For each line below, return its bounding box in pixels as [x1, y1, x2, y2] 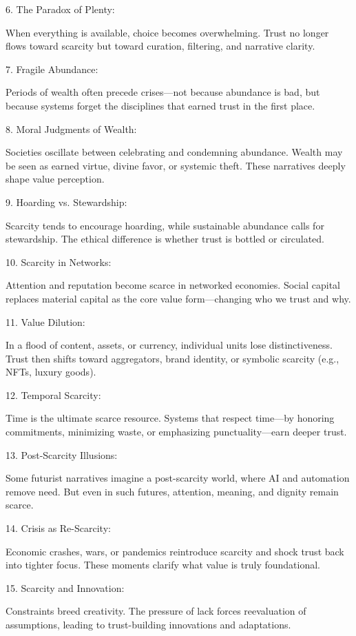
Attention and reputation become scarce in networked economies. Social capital [6, 278, 340, 292]
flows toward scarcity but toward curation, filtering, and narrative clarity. [6, 39, 315, 53]
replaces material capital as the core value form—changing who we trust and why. [6, 291, 351, 305]
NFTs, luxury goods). [6, 365, 96, 379]
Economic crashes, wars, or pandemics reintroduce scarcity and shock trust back [6, 544, 344, 558]
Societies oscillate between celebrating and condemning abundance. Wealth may [6, 145, 343, 159]
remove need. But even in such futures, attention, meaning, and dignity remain [6, 484, 339, 498]
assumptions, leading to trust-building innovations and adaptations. [6, 617, 291, 631]
